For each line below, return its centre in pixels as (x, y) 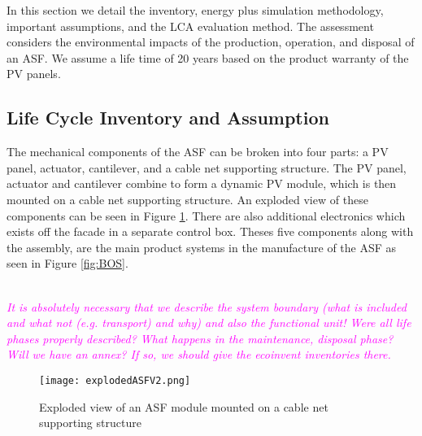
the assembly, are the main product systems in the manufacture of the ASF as (202, 247)
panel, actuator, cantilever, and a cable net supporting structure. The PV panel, (207, 167)
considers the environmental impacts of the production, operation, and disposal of (211, 42)
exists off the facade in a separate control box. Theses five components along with (210, 231)
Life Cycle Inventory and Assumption (168, 118)
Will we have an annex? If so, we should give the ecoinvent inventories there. (199, 354)
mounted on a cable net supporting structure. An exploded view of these (187, 199)
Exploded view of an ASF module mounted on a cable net (184, 406)
